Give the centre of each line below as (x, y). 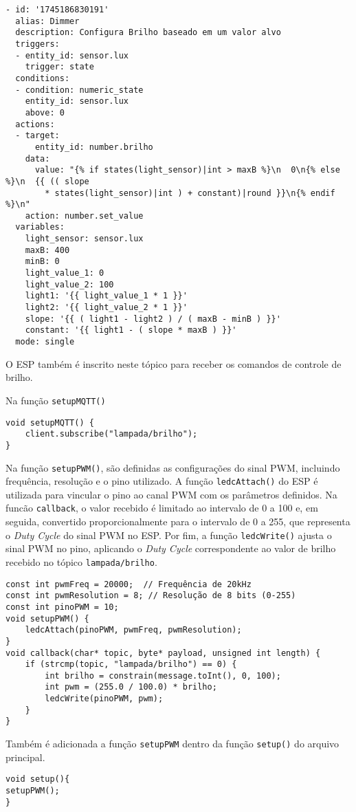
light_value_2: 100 (69, 284)
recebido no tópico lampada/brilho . (81, 561)
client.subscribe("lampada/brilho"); (111, 434)
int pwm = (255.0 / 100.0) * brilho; (131, 687)
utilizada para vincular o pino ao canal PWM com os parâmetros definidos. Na (171, 494)
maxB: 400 (47, 250)
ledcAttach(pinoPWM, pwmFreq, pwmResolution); (133, 630)
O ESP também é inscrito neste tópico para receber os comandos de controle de (174, 363)
